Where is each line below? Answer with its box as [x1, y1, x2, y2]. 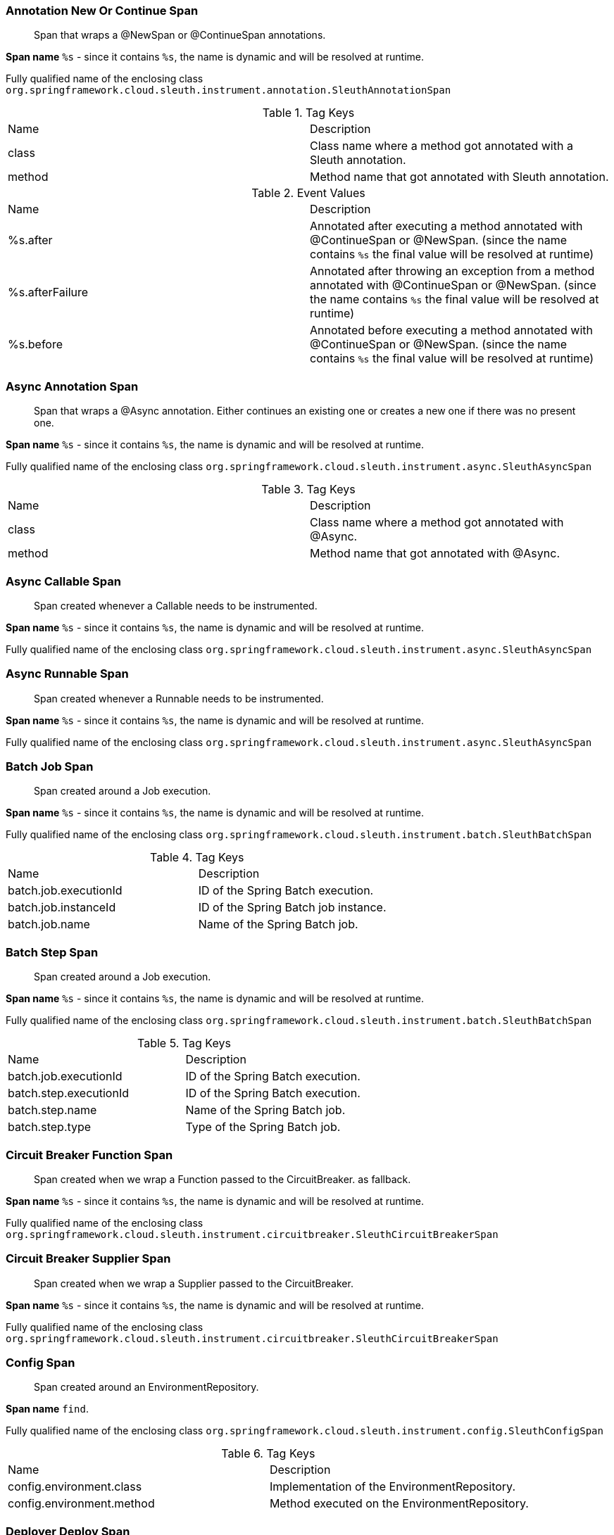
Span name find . [6, 1403, 89, 1415]
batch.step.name [8, 1103, 97, 1118]
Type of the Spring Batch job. [185, 1120, 341, 1135]
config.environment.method [8, 1496, 155, 1511]
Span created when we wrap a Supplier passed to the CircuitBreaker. [34, 1277, 353, 1289]
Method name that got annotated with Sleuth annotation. [310, 170, 609, 184]
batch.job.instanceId [8, 900, 116, 915]
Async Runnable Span [6, 667, 129, 681]
